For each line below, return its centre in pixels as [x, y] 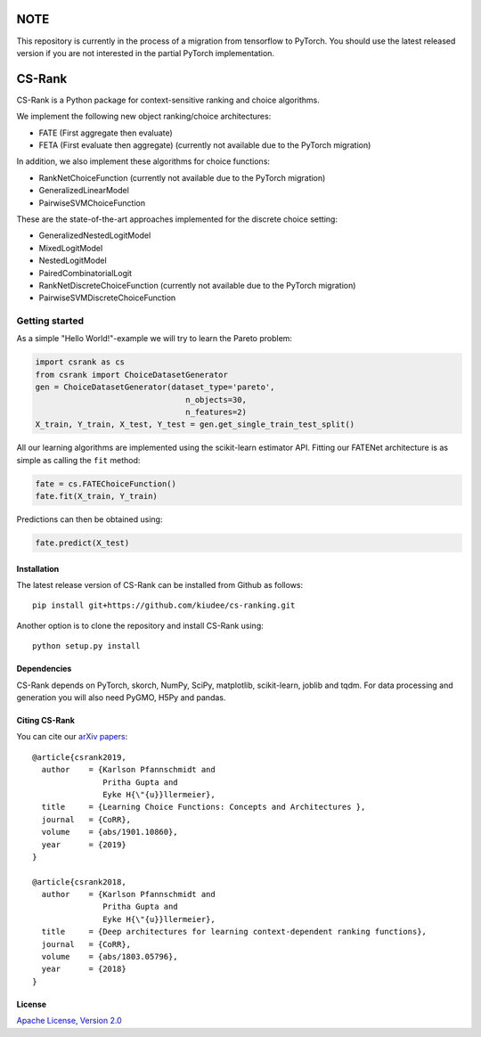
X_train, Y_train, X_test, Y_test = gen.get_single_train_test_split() [195, 425]
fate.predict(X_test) [82, 543]
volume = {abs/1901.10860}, [110, 832]
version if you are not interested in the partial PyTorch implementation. [146, 53]
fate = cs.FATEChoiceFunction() [106, 484]
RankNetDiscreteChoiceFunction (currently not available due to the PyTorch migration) [197, 285]
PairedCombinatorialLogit [86, 273]
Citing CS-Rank [46, 721]
